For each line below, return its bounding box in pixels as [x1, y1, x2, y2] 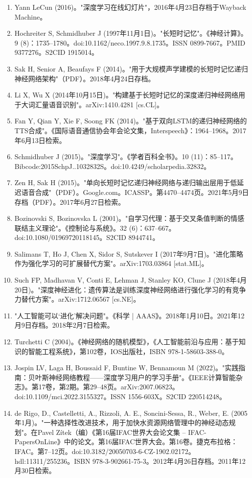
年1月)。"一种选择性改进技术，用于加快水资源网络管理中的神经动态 [14, 417, 229, 428]
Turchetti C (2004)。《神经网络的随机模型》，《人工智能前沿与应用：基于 [14, 336, 239, 347]
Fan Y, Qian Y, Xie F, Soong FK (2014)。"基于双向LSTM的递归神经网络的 [14, 116, 247, 126]
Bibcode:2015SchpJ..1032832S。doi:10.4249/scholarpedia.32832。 [14, 161, 211, 171]
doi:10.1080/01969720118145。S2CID [14, 232, 126, 242]
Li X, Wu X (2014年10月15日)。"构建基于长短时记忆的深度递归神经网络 [14, 90, 239, 100]
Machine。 [14, 11, 47, 22]
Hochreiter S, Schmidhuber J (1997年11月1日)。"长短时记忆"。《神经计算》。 [14, 28, 248, 38]
